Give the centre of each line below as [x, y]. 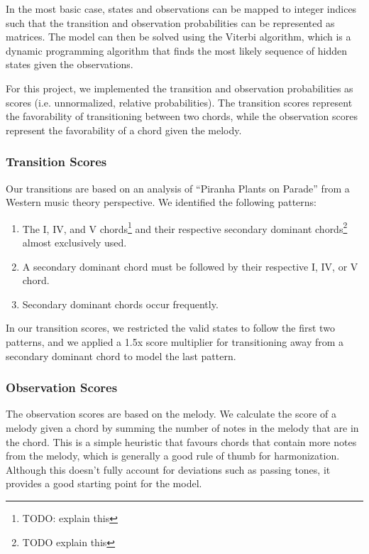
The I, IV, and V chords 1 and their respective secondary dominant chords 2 [185, 227]
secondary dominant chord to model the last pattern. [121, 355]
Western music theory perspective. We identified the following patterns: [161, 202]
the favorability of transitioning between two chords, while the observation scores [182, 116]
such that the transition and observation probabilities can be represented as [170, 22]
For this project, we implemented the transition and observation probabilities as [180, 88]
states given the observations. [70, 64]
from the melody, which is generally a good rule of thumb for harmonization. [173, 456]
